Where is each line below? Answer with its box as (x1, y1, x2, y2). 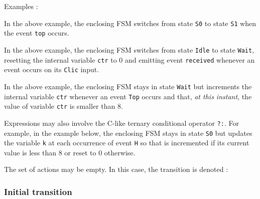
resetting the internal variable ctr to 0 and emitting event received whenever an (4, 54, 255, 65)
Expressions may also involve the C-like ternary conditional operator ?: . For (4, 117, 239, 128)
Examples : (4, 1, 38, 11)
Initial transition (4, 185, 72, 197)
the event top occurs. (4, 28, 69, 38)
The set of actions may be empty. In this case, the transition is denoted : (4, 164, 228, 174)
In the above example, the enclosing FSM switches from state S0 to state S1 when (4, 18, 256, 28)
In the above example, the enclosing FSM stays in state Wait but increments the (4, 81, 252, 91)
